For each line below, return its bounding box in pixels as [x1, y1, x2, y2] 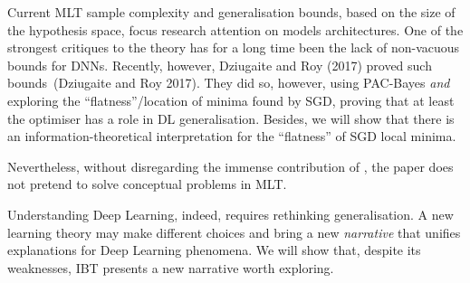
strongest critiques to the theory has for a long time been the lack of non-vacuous [7, 38, 460, 57]
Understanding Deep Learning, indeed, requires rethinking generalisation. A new [7, 204, 454, 223]
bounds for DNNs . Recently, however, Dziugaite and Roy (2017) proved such [7, 55, 432, 74]
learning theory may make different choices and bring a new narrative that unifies [7, 222, 461, 241]
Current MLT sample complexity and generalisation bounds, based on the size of [7, 3, 456, 21]
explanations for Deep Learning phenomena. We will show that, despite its [7, 241, 421, 259]
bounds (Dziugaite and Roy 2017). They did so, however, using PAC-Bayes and [7, 73, 450, 92]
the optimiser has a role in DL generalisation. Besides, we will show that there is [7, 108, 455, 127]
